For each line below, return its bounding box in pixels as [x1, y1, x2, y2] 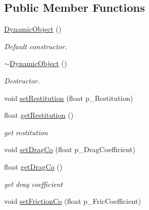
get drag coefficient [4, 178, 63, 189]
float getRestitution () [4, 110, 73, 120]
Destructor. [4, 75, 40, 86]
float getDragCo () [4, 161, 63, 172]
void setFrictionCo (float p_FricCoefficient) [4, 196, 141, 206]
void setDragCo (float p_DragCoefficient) [4, 144, 136, 155]
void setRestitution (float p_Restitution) [4, 92, 133, 103]
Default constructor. [4, 40, 67, 51]
